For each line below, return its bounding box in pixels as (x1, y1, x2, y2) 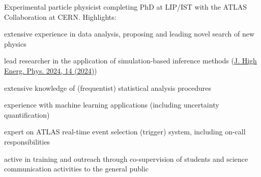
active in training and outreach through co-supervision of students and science (4, 153, 248, 164)
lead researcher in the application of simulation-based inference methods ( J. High (4, 55, 257, 66)
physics (4, 38, 26, 49)
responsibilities (4, 136, 50, 147)
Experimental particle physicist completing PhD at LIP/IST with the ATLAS (4, 2, 247, 12)
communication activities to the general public (4, 163, 149, 174)
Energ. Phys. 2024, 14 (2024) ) (4, 65, 97, 76)
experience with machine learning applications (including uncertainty (4, 99, 219, 110)
